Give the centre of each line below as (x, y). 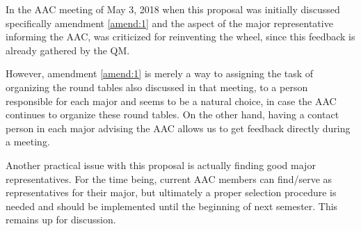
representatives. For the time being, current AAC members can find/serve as (169, 178)
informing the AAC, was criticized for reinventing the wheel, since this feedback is (180, 37)
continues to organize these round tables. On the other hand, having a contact (173, 114)
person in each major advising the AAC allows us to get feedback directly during (178, 128)
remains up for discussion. (61, 220)
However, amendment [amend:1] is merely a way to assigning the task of (160, 73)
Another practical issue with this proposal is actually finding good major (161, 165)
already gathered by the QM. (68, 50)
